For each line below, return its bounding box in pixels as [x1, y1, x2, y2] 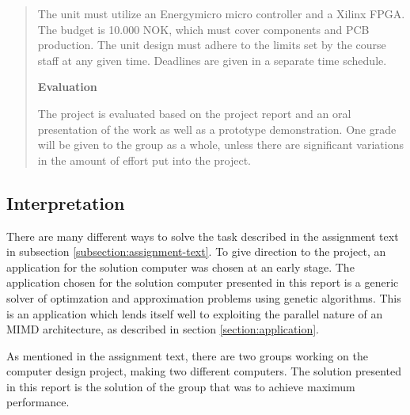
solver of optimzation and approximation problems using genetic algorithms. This [6, 289, 401, 306]
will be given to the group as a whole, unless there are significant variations [37, 136, 404, 153]
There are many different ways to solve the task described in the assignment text [6, 227, 399, 244]
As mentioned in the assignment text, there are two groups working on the [6, 347, 368, 364]
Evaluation [37, 78, 97, 95]
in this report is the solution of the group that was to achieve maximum [6, 378, 355, 394]
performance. [6, 394, 70, 410]
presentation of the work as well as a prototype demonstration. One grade [37, 120, 397, 137]
